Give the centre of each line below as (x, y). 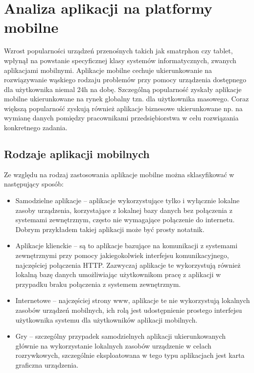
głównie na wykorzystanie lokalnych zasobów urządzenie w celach (113, 345)
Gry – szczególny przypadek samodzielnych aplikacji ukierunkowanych (121, 336)
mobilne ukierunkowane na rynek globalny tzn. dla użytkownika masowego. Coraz (127, 99)
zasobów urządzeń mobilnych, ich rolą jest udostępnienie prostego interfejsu (129, 310)
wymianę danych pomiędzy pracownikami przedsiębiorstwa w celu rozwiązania (121, 118)
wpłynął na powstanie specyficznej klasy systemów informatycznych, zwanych (120, 60)
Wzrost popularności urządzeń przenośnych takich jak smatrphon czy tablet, (118, 51)
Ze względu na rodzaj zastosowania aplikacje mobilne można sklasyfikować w (119, 174)
